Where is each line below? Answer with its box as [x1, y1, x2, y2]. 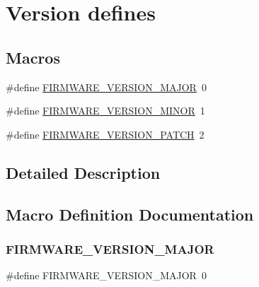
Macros [6, 46, 60, 68]
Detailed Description [6, 161, 161, 183]
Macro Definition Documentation [6, 203, 254, 225]
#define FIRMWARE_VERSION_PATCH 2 [6, 127, 205, 141]
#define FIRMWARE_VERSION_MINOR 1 [6, 103, 205, 118]
